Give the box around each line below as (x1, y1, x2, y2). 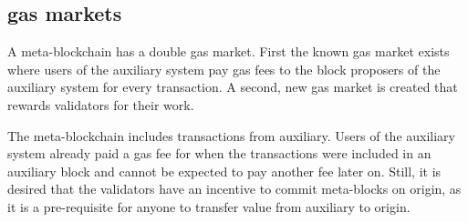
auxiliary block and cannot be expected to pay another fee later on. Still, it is (7, 161, 442, 180)
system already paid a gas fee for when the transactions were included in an (7, 144, 432, 163)
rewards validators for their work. (7, 95, 194, 114)
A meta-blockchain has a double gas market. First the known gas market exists (7, 42, 450, 61)
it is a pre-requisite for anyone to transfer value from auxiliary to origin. (7, 197, 411, 216)
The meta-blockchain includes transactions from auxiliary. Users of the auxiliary (7, 126, 455, 145)
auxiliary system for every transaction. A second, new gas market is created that (7, 77, 458, 96)
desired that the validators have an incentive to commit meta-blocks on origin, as (7, 179, 462, 198)
